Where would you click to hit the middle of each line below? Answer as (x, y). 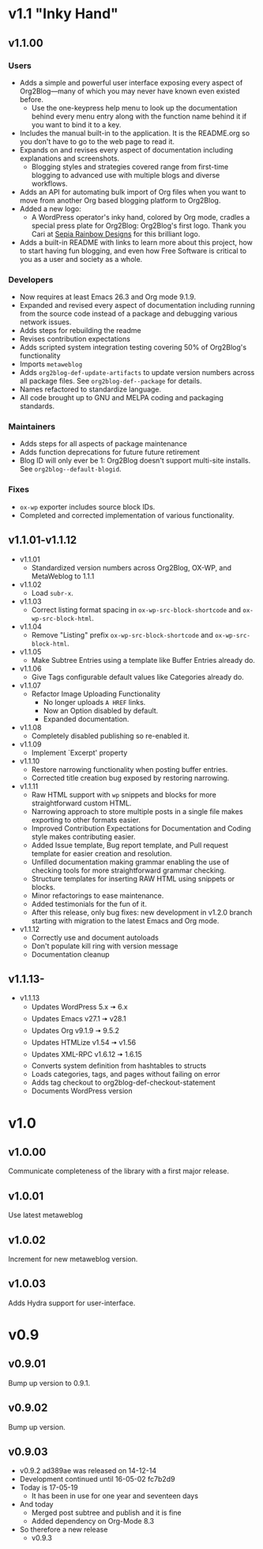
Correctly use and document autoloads (95, 937)
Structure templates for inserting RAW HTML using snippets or (133, 878)
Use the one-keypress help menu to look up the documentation (135, 108)
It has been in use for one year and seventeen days (115, 1496)
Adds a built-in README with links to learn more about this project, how (136, 242)
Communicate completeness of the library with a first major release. (119, 1171)
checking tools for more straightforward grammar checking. (129, 870)
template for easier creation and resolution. (101, 853)
